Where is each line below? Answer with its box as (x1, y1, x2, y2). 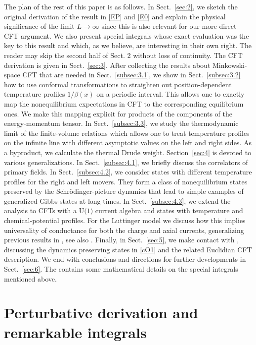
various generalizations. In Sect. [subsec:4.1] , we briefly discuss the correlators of (4, 157, 248, 167)
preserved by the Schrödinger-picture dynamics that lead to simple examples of (4, 186, 244, 196)
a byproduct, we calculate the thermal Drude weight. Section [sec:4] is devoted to (4, 147, 252, 157)
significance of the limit (4, 21, 75, 31)
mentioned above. (4, 273, 57, 284)
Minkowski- (212, 59, 247, 70)
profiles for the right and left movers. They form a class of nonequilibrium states (4, 176, 248, 186)
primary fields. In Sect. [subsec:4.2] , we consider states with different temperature (4, 167, 252, 177)
